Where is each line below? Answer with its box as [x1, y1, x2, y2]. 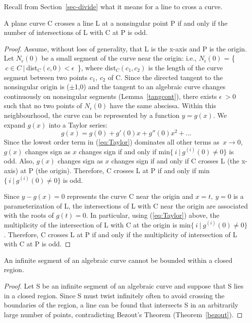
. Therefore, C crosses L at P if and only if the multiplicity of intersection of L [4, 229, 237, 239]
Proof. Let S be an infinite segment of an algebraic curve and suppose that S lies [4, 280, 244, 291]
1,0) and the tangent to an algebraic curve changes [74, 81, 226, 92]
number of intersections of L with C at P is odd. [4, 27, 148, 37]
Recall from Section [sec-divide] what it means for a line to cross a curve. [4, 1, 222, 11]
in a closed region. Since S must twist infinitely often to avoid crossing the [4, 290, 225, 300]
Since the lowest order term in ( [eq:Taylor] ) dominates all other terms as [4, 137, 219, 147]
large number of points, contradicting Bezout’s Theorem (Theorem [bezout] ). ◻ [4, 309, 243, 319]
